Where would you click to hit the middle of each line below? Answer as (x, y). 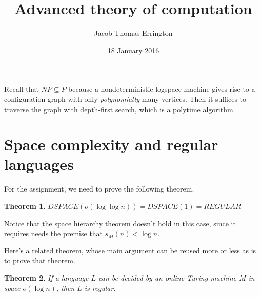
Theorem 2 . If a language (46, 277)
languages (39, 164)
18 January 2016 (133, 50)
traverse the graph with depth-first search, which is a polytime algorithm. (120, 109)
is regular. (100, 288)
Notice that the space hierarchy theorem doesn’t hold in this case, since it (120, 223)
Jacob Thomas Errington (133, 33)
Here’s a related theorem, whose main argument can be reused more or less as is (130, 250)
